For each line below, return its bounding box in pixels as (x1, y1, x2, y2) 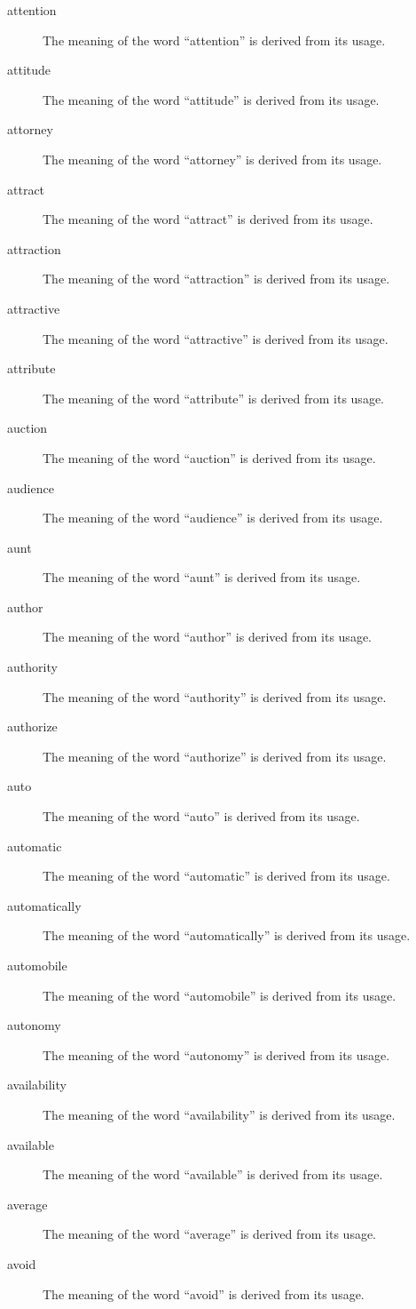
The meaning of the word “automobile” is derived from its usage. (43, 986, 396, 1004)
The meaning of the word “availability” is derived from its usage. (43, 1105, 396, 1123)
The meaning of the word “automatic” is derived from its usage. (43, 866, 390, 885)
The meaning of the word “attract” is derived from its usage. (43, 210, 373, 228)
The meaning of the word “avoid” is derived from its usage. (43, 1284, 365, 1303)
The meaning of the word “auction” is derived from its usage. (43, 448, 376, 467)
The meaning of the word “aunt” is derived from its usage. (43, 568, 361, 587)
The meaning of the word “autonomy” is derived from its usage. (43, 1045, 390, 1064)
